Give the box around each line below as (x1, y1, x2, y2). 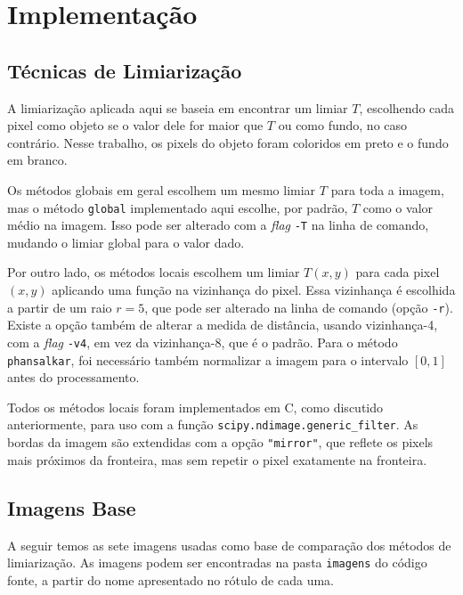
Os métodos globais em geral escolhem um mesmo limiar (7, 180, 316, 199)
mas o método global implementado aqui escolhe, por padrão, (7, 198, 348, 216)
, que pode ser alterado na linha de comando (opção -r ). (144, 297, 453, 316)
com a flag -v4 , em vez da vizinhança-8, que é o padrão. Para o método (7, 332, 398, 351)
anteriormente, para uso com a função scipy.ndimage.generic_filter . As (7, 415, 418, 434)
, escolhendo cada (359, 98, 455, 117)
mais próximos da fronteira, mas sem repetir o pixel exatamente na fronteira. (7, 450, 427, 469)
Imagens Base (7, 493, 136, 521)
